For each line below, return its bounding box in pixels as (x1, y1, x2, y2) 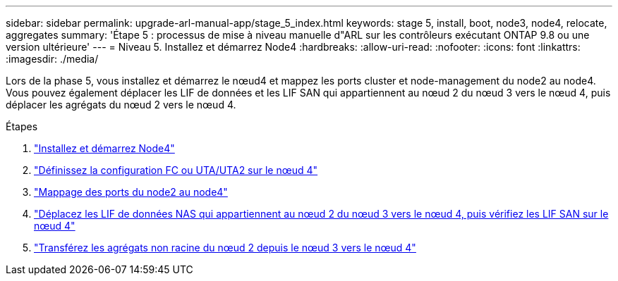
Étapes (6, 120, 38, 132)
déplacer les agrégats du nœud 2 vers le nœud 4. (6, 99, 236, 111)
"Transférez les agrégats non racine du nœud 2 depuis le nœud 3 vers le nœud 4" (34, 242, 416, 254)
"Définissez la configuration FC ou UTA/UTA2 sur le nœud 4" (34, 164, 318, 176)
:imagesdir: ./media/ (6, 53, 99, 65)
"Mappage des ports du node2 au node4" (34, 186, 228, 198)
